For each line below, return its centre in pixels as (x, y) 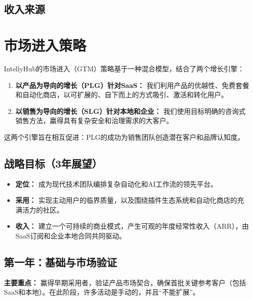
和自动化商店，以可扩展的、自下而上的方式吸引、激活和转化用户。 (122, 95)
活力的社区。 (43, 209)
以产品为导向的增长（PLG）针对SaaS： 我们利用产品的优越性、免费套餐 (132, 85)
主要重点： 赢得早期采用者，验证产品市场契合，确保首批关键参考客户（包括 (125, 282)
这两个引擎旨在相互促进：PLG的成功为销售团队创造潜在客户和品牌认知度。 (124, 137)
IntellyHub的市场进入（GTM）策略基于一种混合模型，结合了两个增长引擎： (124, 68)
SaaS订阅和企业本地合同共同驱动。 (71, 236)
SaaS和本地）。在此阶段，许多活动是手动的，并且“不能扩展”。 (102, 292)
